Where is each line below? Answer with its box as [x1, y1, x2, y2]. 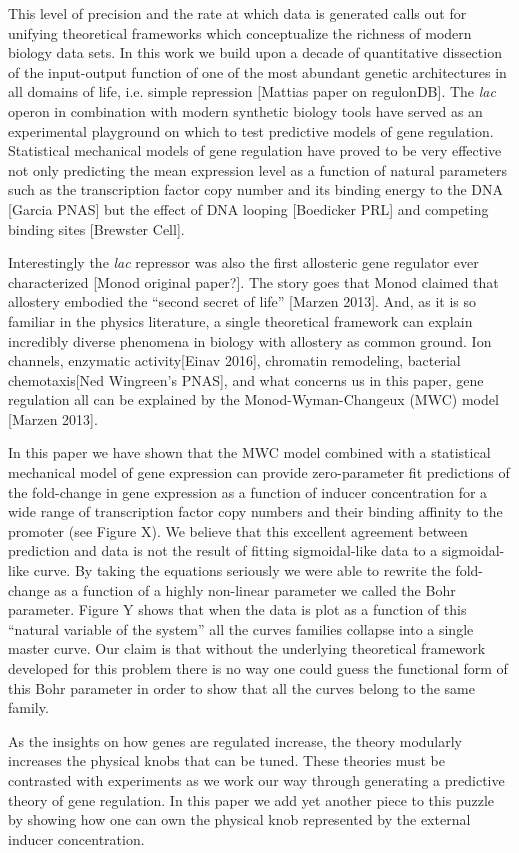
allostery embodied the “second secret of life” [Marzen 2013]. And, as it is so [8, 291, 476, 312]
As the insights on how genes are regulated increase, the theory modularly [8, 730, 463, 751]
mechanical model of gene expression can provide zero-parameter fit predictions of [8, 462, 510, 483]
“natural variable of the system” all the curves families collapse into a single [8, 618, 474, 639]
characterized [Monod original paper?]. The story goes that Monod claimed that [8, 271, 499, 292]
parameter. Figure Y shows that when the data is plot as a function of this [8, 599, 467, 620]
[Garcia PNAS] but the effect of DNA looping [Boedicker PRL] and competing [8, 198, 489, 219]
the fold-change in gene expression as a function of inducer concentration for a [8, 481, 488, 502]
